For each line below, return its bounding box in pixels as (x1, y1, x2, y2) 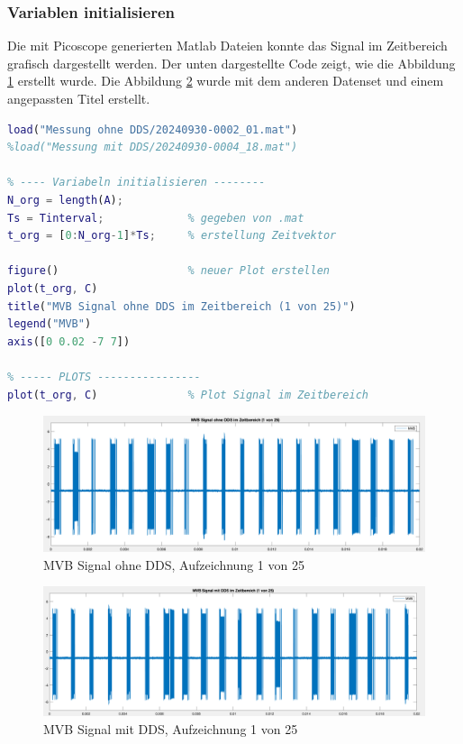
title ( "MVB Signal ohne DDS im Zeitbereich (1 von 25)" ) (7, 299, 356, 313)
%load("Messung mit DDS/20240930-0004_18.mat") (7, 141, 298, 154)
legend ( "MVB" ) (7, 317, 92, 331)
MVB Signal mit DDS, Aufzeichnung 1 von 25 (43, 719, 298, 738)
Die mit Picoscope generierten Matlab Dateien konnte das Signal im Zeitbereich (7, 36, 448, 55)
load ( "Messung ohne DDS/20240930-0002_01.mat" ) (7, 123, 298, 136)
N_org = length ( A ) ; (7, 193, 123, 207)
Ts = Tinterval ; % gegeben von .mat (7, 211, 304, 225)
